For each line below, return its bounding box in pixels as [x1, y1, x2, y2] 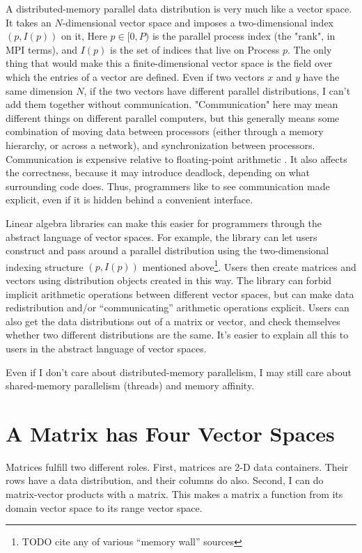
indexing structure [6, 259, 84, 274]
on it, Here [61, 29, 107, 43]
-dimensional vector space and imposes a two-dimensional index [62, 15, 333, 29]
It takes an [6, 15, 52, 29]
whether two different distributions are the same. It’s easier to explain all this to [6, 327, 349, 342]
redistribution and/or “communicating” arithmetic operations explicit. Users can [6, 300, 349, 315]
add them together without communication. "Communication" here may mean [6, 97, 338, 111]
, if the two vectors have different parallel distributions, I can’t [84, 83, 351, 98]
